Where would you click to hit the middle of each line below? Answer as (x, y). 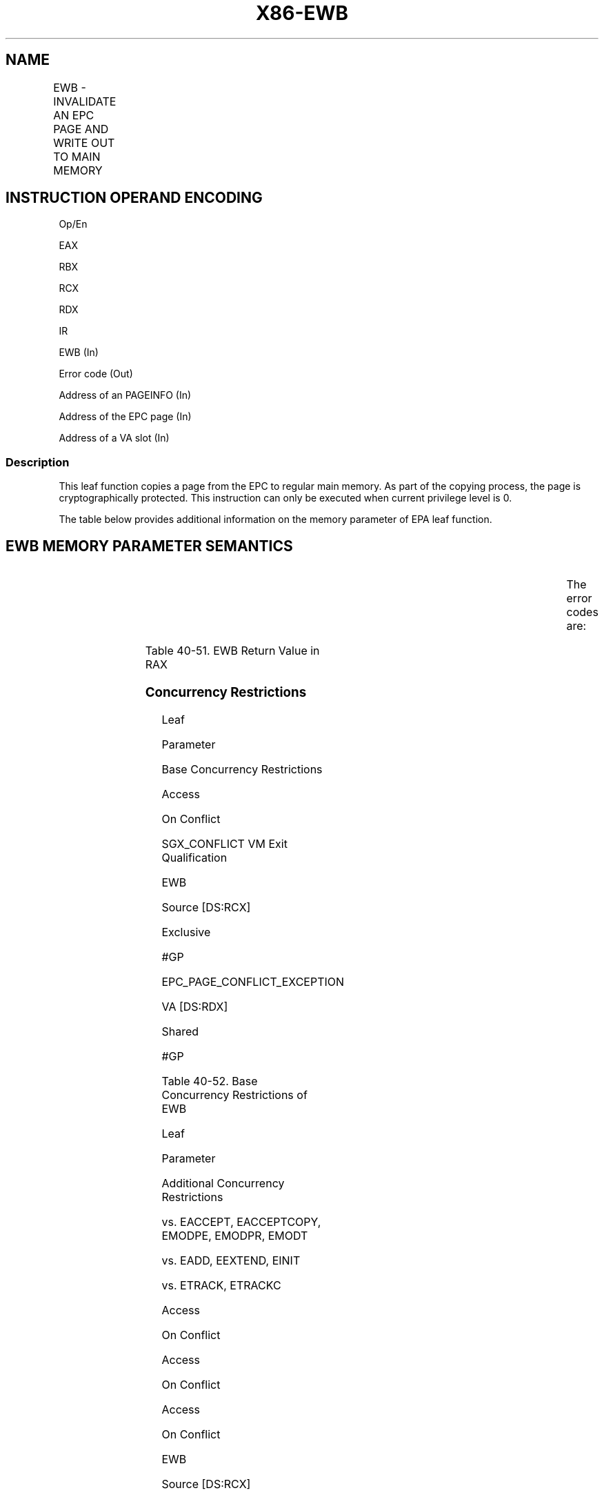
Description (38, 462)
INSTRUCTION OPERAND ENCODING (134, 198)
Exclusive (186, 932)
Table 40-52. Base (210, 1081)
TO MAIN (77, 156)
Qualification (194, 858)
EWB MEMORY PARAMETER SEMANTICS (149, 546)
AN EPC (74, 115)
